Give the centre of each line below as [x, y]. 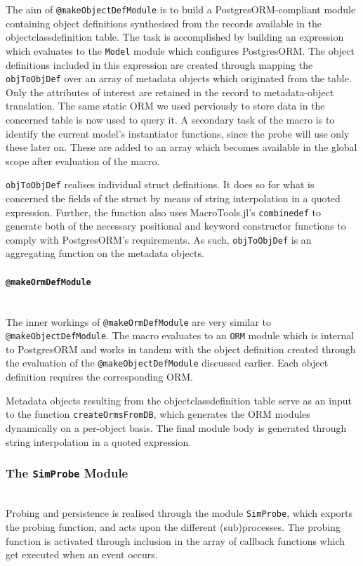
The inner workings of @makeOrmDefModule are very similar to [138, 321]
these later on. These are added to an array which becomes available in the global [181, 147]
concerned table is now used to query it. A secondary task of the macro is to [170, 119]
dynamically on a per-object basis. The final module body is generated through [176, 427]
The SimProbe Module [67, 473]
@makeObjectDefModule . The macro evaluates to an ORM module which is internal [180, 335]
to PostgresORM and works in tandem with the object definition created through [181, 349]
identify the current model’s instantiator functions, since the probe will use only [178, 133]
